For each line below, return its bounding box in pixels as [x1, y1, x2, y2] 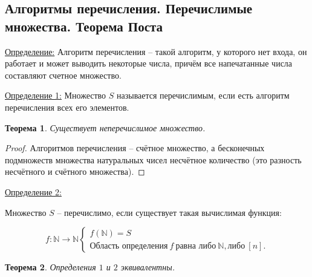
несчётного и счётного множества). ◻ [5, 165, 145, 178]
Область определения [89, 241, 168, 250]
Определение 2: [5, 185, 62, 198]
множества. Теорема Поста [5, 16, 163, 35]
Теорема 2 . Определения [5, 261, 96, 273]
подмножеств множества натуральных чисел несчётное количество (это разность [5, 153, 302, 166]
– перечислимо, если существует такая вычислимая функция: [57, 206, 282, 218]
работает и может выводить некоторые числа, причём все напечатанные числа [5, 57, 293, 70]
